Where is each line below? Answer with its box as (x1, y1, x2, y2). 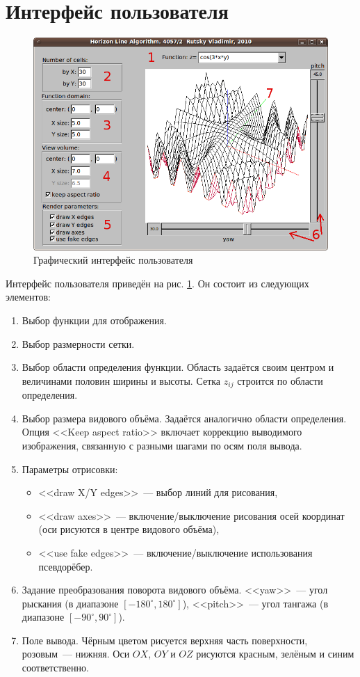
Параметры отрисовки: (22, 461, 118, 476)
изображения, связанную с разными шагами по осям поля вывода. (22, 438, 302, 452)
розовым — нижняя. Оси (22, 646, 130, 661)
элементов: (6, 289, 51, 304)
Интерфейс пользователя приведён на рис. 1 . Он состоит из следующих (6, 276, 309, 290)
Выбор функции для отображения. (22, 312, 167, 327)
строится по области (237, 373, 323, 388)
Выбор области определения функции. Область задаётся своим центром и (22, 360, 334, 374)
